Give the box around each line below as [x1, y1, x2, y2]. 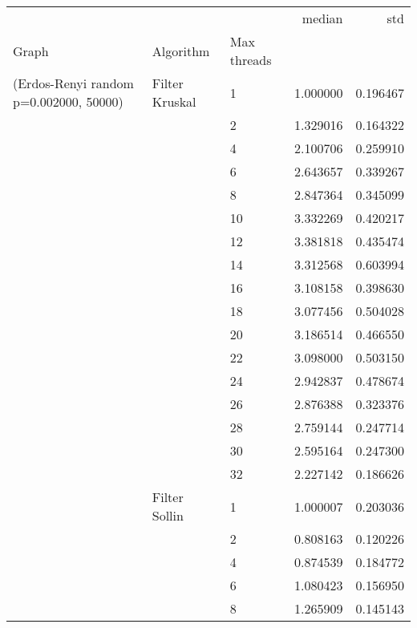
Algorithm [152, 41, 210, 60]
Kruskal [152, 92, 196, 111]
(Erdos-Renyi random [13, 74, 134, 92]
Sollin [152, 506, 184, 525]
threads [229, 51, 272, 69]
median [302, 9, 343, 27]
